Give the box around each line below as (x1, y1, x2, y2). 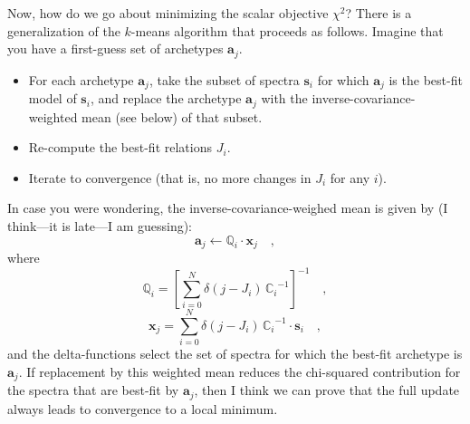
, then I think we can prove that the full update (194, 381, 460, 400)
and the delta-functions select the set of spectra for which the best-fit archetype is (7, 344, 463, 363)
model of (28, 89, 77, 108)
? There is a (345, 4, 412, 22)
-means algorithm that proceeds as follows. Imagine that (130, 21, 444, 40)
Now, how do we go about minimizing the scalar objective (7, 4, 329, 22)
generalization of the (7, 21, 120, 40)
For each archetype (28, 70, 134, 89)
